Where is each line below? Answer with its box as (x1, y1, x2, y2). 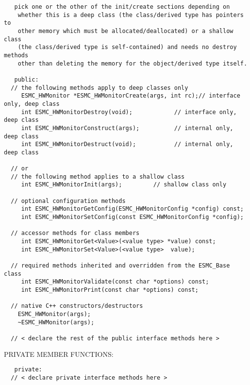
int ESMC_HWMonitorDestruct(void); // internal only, (21, 141, 233, 148)
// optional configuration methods (11, 197, 126, 204)
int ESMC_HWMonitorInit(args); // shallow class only (21, 181, 227, 188)
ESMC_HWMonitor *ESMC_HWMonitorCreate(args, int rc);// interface (21, 92, 240, 100)
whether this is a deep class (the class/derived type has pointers (17, 11, 244, 18)
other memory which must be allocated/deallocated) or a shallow (17, 27, 233, 34)
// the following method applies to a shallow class (11, 173, 185, 180)
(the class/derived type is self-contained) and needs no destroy (17, 44, 237, 51)
